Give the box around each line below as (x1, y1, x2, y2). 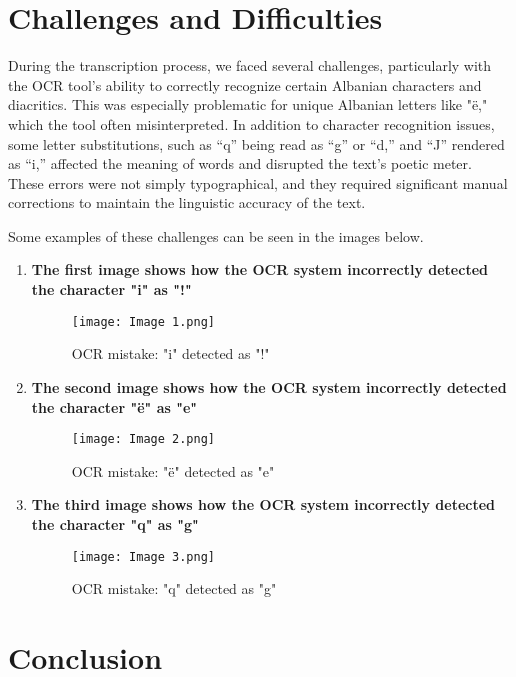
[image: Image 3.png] (71, 549, 215, 564)
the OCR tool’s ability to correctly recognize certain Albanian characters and (8, 74, 482, 95)
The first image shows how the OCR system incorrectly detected (31, 259, 488, 280)
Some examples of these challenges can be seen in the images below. (8, 225, 424, 246)
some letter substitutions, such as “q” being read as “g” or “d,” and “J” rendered (8, 133, 505, 154)
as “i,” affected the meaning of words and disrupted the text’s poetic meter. (8, 153, 472, 174)
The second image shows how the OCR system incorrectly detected (31, 376, 507, 397)
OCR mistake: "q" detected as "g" (71, 578, 277, 599)
